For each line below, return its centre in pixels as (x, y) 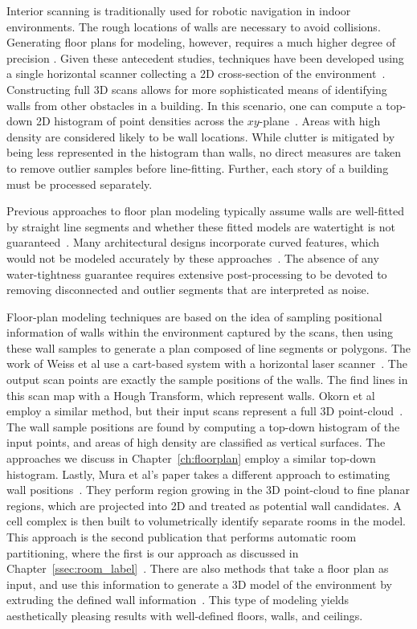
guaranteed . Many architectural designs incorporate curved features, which (193, 242)
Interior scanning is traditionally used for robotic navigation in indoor (179, 10)
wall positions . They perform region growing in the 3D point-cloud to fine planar (208, 490)
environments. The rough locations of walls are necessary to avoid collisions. (194, 26)
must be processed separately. (80, 184)
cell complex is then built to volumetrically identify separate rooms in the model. (206, 521)
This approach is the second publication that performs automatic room (182, 537)
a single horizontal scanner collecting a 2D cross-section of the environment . (196, 74)
